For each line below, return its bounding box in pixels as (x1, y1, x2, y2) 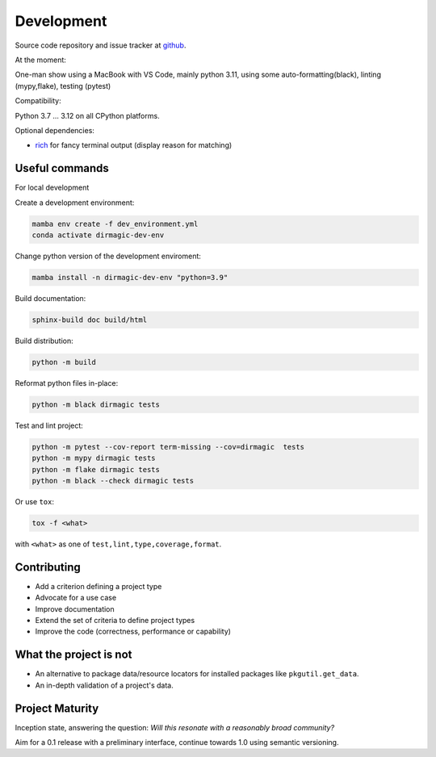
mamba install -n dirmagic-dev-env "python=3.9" (31, 273, 228, 282)
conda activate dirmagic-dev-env (31, 230, 165, 240)
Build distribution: (15, 336, 73, 345)
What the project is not (15, 648, 132, 662)
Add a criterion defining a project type (35, 581, 162, 591)
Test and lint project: (15, 420, 84, 430)
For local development (15, 182, 90, 193)
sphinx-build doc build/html (31, 315, 148, 324)
